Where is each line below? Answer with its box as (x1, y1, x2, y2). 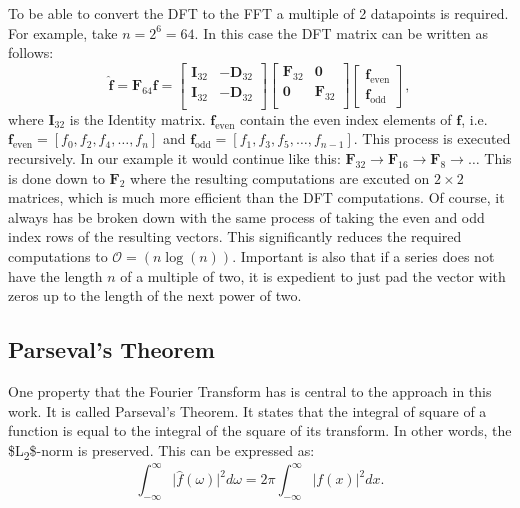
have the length (8, 265, 103, 286)
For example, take (8, 22, 118, 43)
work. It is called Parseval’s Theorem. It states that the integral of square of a (8, 400, 487, 421)
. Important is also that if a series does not (232, 245, 495, 266)
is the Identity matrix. (69, 108, 206, 129)
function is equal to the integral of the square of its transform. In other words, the (8, 420, 512, 441)
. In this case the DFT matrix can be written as (194, 22, 489, 43)
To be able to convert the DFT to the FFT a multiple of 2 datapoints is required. (8, 3, 509, 23)
